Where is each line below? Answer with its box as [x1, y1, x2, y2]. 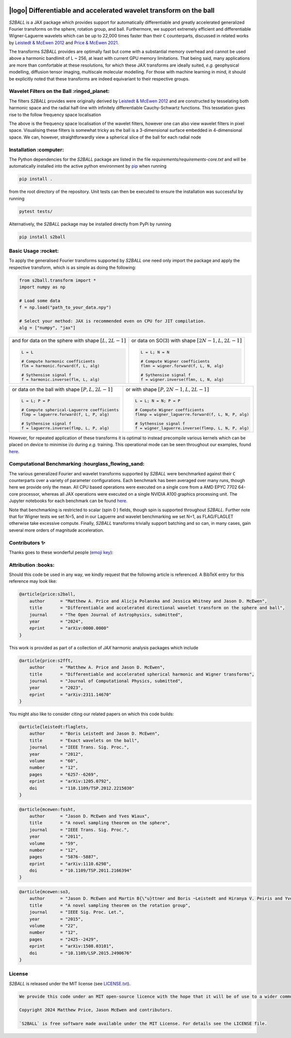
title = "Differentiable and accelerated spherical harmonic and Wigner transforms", [29, 671, 255, 677]
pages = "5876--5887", [29, 854, 99, 860]
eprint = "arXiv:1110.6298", [29, 861, 112, 866]
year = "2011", [29, 834, 83, 839]
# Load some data [19, 298, 61, 303]
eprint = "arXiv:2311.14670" [29, 692, 112, 697]
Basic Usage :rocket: [9, 247, 59, 254]
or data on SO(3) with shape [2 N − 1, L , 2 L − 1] [131, 337, 242, 344]
